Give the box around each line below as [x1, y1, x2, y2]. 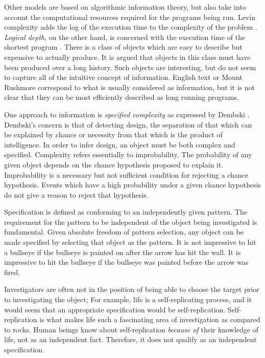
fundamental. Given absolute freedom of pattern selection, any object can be [4, 226, 244, 237]
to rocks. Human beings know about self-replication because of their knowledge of [4, 324, 258, 334]
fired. [4, 266, 20, 277]
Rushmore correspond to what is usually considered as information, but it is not [4, 81, 255, 92]
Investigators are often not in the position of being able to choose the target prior [4, 284, 259, 294]
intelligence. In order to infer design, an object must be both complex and [4, 139, 235, 150]
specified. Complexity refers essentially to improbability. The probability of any [4, 149, 252, 160]
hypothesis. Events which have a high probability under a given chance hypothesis [4, 179, 261, 190]
